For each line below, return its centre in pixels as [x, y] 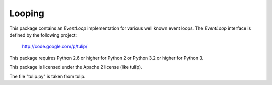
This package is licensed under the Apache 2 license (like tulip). [76, 67]
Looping [27, 13]
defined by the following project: [43, 35]
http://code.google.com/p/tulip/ [55, 47]
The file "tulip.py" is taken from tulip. [47, 76]
